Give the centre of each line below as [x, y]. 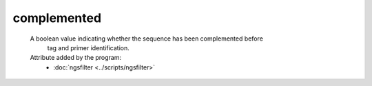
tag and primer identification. [89, 47]
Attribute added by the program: [76, 58]
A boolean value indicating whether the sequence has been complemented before [146, 39]
